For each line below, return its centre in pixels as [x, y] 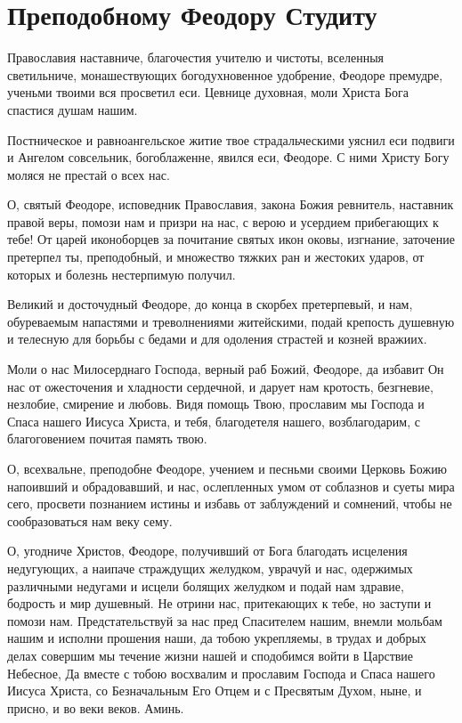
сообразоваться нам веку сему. [90, 520]
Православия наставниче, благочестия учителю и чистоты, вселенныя [196, 57]
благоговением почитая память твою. [107, 439]
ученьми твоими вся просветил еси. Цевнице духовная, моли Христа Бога [208, 92]
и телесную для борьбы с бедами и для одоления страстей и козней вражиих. [217, 339]
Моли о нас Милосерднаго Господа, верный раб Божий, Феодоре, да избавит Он [226, 369]
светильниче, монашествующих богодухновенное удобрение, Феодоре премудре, [225, 74]
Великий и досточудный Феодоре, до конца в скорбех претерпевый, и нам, [210, 304]
